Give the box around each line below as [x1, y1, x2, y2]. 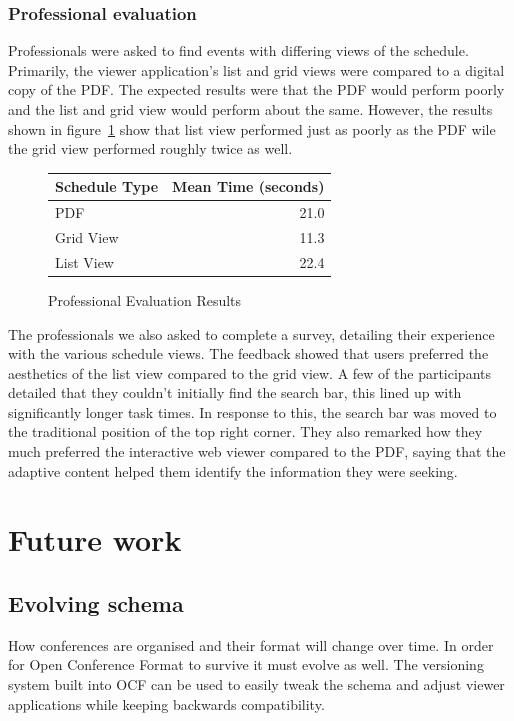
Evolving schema [8, 588, 184, 619]
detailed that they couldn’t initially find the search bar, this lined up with [8, 382, 462, 403]
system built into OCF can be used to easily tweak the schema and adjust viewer [8, 674, 505, 695]
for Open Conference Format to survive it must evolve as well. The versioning [8, 654, 484, 675]
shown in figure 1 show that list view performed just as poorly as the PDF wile [8, 118, 496, 139]
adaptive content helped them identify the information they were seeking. [8, 460, 458, 481]
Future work [8, 519, 182, 560]
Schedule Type [55, 176, 159, 197]
